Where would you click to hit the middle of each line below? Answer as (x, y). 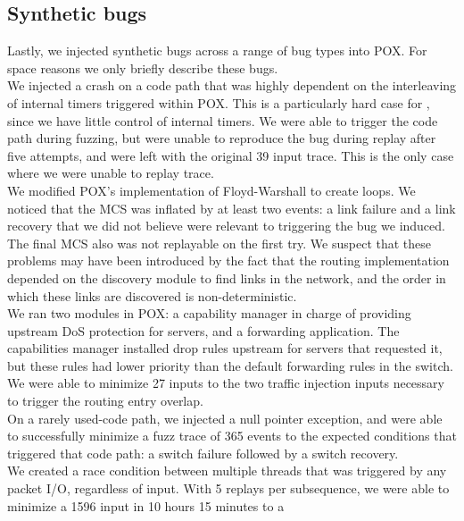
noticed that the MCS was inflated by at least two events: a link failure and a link (232, 208)
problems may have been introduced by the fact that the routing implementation (228, 260)
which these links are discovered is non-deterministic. (152, 295)
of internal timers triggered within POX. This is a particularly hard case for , (219, 102)
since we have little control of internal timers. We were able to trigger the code (223, 120)
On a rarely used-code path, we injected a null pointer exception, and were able (225, 418)
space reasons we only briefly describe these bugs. (143, 67)
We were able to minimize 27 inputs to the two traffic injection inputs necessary (226, 383)
